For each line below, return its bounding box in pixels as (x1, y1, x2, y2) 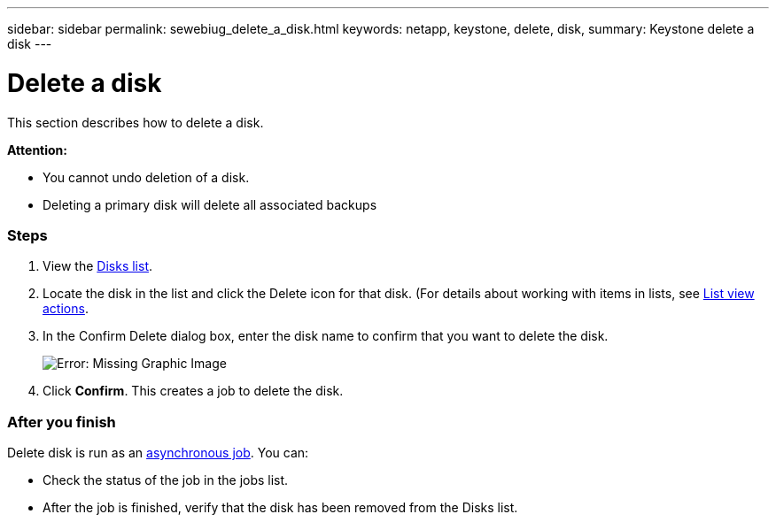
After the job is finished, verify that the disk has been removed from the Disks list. (43, 500, 518, 515)
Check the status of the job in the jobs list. (43, 472, 289, 487)
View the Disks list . (43, 258, 153, 274)
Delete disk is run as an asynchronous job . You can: (7, 445, 309, 460)
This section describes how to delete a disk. (7, 114, 264, 130)
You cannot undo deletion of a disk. (43, 169, 250, 185)
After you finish (7, 412, 116, 431)
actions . (43, 301, 89, 317)
